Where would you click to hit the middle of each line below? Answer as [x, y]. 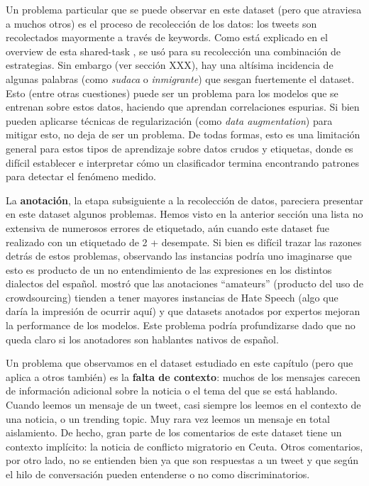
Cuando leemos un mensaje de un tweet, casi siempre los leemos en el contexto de [183, 405]
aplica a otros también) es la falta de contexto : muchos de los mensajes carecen [183, 376]
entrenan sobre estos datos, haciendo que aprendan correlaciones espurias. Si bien [183, 107]
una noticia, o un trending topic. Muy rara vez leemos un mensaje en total [168, 418]
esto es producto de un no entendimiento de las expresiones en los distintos [169, 269]
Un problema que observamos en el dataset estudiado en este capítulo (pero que [180, 363]
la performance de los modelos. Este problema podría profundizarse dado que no [181, 325]
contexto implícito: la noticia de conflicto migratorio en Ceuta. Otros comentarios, [184, 446]
